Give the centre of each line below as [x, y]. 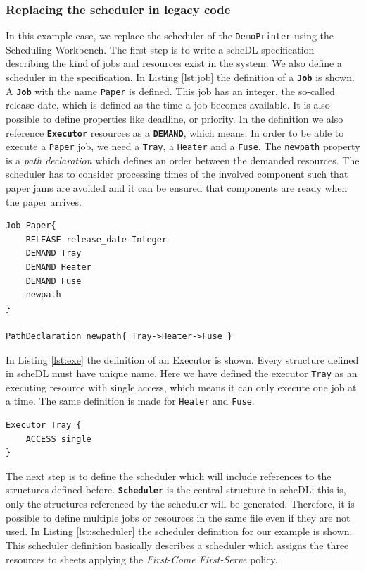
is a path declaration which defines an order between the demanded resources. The [183, 160]
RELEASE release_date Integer [96, 239]
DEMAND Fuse [53, 281]
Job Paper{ [31, 226]
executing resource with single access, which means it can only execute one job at [181, 387]
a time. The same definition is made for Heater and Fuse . [130, 401]
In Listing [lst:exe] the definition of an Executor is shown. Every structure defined [182, 359]
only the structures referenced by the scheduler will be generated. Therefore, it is [180, 504]
